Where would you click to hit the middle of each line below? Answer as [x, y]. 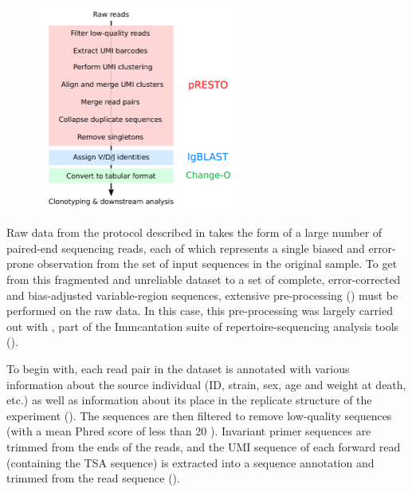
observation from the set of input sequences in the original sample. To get [217, 264]
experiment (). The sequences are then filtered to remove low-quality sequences [199, 415]
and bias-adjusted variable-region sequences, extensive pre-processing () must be [202, 295]
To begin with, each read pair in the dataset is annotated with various [178, 368]
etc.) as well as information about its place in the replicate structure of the [189, 400]
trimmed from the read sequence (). [93, 478]
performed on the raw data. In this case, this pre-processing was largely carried [200, 311]
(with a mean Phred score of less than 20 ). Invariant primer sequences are [189, 431]
